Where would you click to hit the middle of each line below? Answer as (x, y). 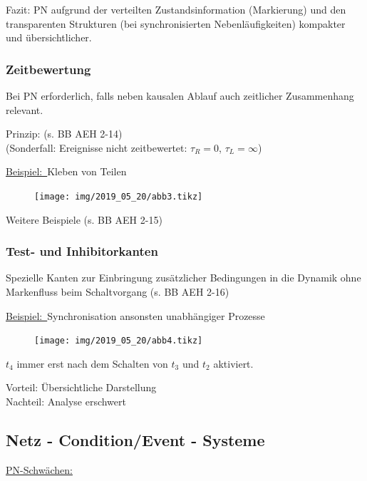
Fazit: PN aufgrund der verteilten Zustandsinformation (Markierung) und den (176, 9)
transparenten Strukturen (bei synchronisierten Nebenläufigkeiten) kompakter (176, 23)
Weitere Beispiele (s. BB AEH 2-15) (84, 219)
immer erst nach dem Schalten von (92, 363)
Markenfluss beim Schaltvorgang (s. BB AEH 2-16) (118, 292)
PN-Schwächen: (39, 469)
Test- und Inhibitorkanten (82, 251)
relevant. (25, 109)
